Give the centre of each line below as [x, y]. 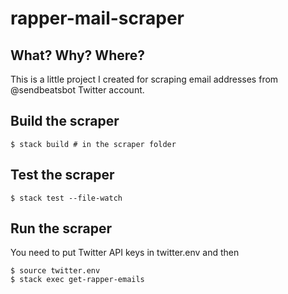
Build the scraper [65, 121]
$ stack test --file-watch [66, 198]
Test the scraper [62, 175]
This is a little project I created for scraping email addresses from [144, 79]
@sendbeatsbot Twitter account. [77, 90]
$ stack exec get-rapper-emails [77, 280]
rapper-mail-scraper [97, 18]
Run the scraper [61, 228]
